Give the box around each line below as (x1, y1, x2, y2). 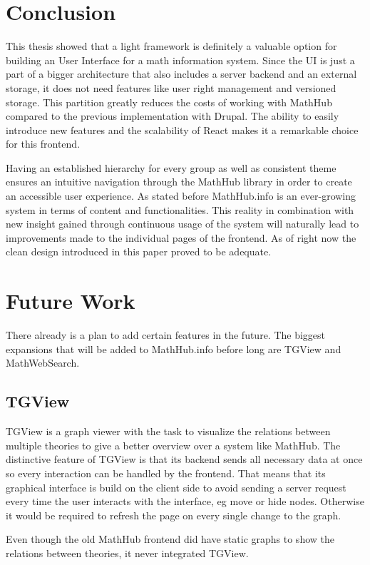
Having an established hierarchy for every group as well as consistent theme (6, 160, 336, 175)
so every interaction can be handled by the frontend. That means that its (6, 465, 326, 480)
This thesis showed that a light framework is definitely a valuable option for (6, 39, 337, 54)
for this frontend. (6, 136, 81, 151)
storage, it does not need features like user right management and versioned (6, 80, 336, 95)
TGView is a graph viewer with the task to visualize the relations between (6, 424, 331, 439)
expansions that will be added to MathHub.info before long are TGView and (6, 341, 341, 356)
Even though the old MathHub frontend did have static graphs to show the (6, 531, 334, 546)
